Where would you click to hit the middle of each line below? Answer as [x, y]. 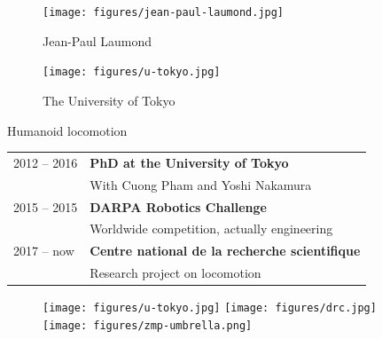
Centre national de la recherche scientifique [225, 251]
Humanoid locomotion [67, 130]
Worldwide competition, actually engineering [211, 229]
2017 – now [44, 251]
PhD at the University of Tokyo [189, 162]
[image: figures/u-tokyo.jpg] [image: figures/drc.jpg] [210, 308]
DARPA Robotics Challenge [178, 206]
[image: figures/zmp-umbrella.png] [148, 325]
